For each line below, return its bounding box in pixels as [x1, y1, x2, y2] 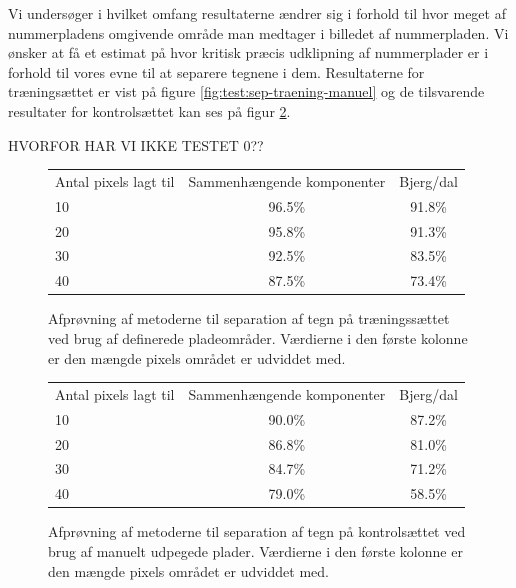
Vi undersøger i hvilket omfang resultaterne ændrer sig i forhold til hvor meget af [8, 3, 506, 23]
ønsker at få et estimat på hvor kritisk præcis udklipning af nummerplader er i [8, 42, 489, 63]
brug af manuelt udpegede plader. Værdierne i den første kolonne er [48, 540, 463, 561]
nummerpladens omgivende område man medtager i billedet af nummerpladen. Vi [8, 22, 509, 43]
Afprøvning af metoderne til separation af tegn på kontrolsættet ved [48, 521, 466, 542]
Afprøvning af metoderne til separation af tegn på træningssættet [48, 308, 450, 329]
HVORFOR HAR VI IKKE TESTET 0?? [8, 134, 264, 155]
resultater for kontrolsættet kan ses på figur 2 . [8, 100, 291, 121]
